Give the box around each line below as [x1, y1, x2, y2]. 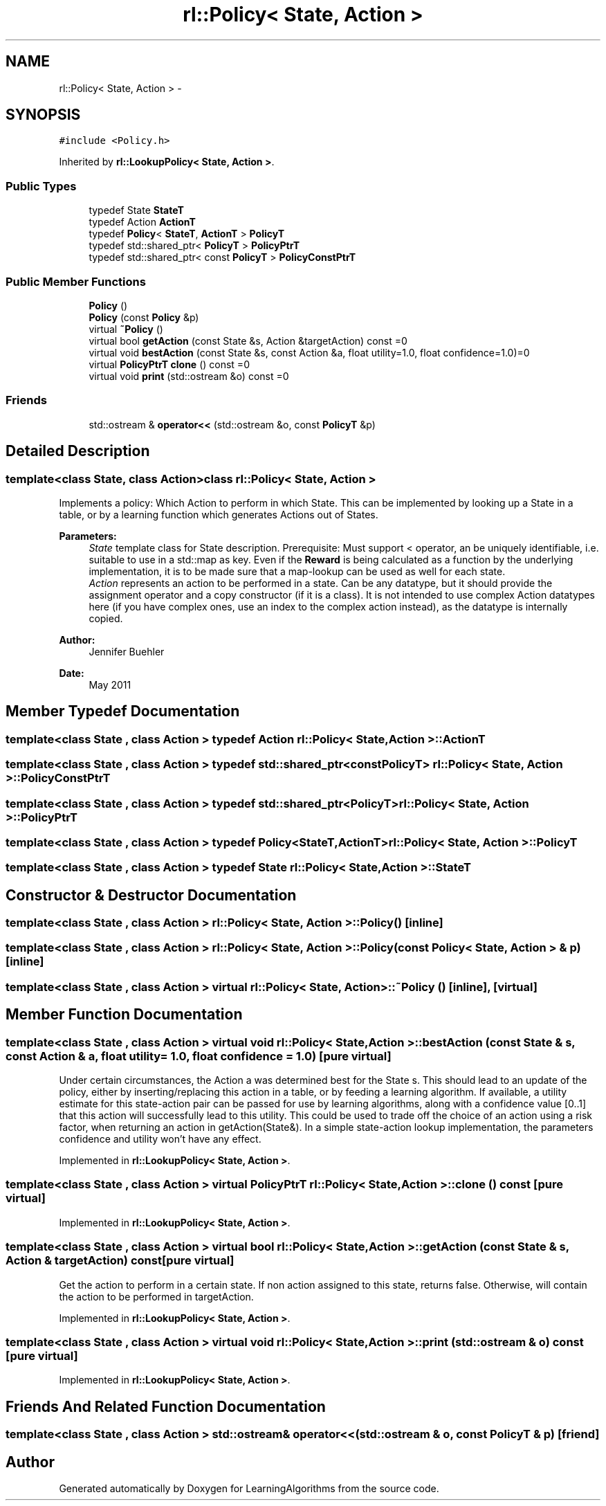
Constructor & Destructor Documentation [6, 886, 297, 904]
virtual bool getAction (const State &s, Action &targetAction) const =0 [89, 334, 407, 347]
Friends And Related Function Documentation [6, 1397, 326, 1415]
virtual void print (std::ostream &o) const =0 [89, 370, 289, 382]
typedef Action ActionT [89, 216, 196, 228]
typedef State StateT [89, 204, 184, 217]
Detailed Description [6, 442, 150, 460]
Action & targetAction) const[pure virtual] [6, 1253, 235, 1268]
